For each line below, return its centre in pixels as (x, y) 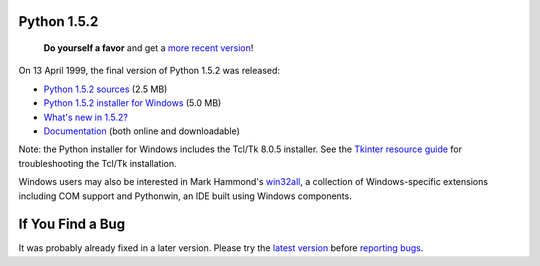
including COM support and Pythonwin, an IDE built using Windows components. (185, 196)
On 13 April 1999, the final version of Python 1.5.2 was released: (149, 71)
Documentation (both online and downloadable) (141, 131)
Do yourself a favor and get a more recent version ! (148, 48)
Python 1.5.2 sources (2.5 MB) (105, 89)
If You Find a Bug (71, 224)
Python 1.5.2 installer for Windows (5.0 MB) (132, 103)
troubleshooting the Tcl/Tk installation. (97, 163)
